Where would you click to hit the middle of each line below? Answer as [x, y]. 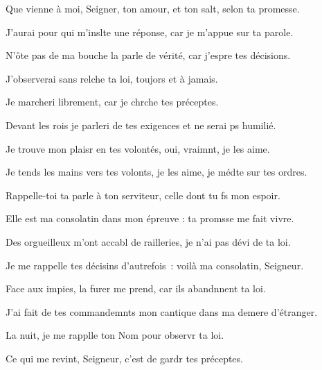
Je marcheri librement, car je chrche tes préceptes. [112, 102]
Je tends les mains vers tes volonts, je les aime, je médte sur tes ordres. [156, 172]
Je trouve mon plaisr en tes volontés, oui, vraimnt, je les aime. [138, 148]
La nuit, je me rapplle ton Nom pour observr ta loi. [115, 335]
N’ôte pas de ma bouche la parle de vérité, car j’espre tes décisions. [148, 55]
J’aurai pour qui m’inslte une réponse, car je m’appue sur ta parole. [150, 32]
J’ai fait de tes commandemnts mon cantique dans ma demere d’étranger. [162, 311]
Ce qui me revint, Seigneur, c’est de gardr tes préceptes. [124, 358]
